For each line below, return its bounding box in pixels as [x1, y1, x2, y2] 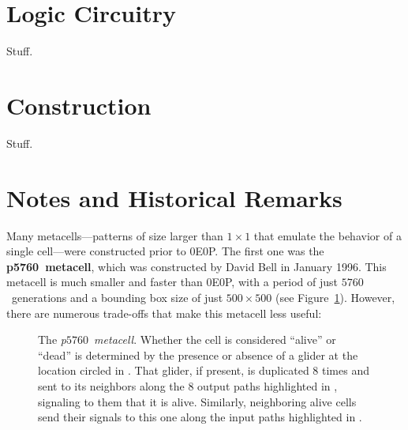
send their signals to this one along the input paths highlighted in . [38, 409, 362, 425]
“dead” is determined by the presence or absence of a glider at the [38, 346, 358, 363]
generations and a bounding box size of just [11, 289, 223, 305]
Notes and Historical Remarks [6, 181, 342, 213]
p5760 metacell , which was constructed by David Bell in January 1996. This [6, 258, 387, 274]
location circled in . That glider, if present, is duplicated [38, 362, 309, 379]
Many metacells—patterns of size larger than [6, 227, 223, 243]
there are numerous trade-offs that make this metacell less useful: [6, 304, 322, 321]
